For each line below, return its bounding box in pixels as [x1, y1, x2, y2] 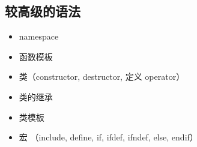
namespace [19, 30, 59, 43]
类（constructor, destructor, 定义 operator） [19, 70, 185, 83]
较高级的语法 [5, 2, 80, 20]
